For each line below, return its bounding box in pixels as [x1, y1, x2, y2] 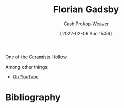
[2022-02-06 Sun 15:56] [60, 30, 112, 36]
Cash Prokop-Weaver [63, 20, 109, 27]
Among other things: [5, 63, 49, 70]
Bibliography [5, 92, 61, 103]
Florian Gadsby [53, 4, 119, 15]
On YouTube [12, 73, 39, 80]
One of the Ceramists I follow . [5, 54, 68, 60]
